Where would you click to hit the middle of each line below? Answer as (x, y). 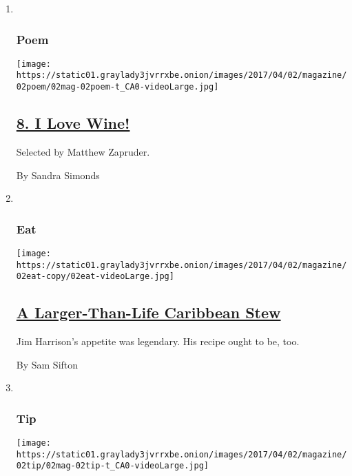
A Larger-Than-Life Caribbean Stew (148, 312)
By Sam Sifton (47, 364)
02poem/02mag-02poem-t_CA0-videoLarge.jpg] (117, 87)
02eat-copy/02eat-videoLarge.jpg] (95, 277)
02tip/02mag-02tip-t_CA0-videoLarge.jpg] (112, 466)
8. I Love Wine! (73, 123)
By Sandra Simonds (58, 175)
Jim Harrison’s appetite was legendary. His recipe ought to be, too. (158, 341)
